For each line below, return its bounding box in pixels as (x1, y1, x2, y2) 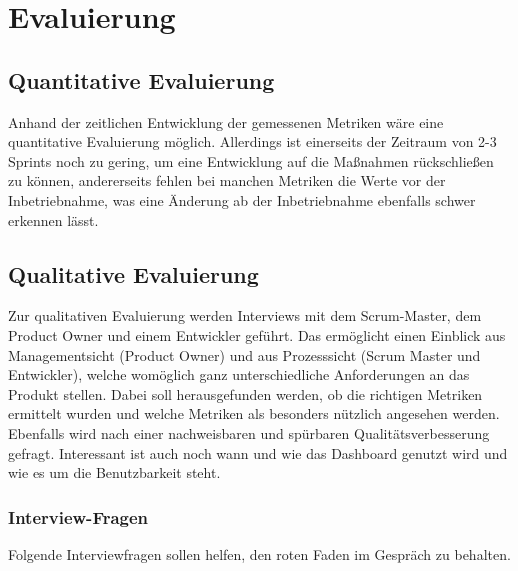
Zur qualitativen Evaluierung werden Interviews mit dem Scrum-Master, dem (8, 305, 482, 326)
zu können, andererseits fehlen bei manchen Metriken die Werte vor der (8, 170, 446, 191)
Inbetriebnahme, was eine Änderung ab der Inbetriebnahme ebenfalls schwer (8, 189, 476, 210)
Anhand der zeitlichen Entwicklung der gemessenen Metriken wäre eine (8, 111, 444, 132)
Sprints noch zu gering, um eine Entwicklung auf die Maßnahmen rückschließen (8, 150, 494, 171)
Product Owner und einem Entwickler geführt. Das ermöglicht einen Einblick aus (8, 324, 506, 345)
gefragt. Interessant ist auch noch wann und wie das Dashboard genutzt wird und (8, 442, 508, 463)
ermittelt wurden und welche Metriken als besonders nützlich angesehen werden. (8, 403, 500, 424)
